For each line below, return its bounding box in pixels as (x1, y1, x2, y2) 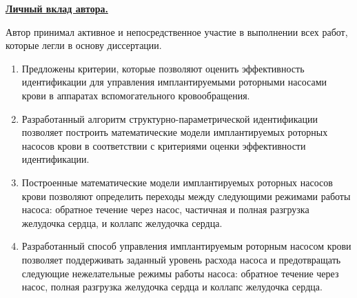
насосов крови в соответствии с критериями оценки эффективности (21, 138, 306, 152)
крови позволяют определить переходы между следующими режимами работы (21, 188, 351, 203)
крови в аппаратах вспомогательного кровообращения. (21, 88, 250, 102)
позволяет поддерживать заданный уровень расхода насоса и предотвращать (21, 252, 341, 266)
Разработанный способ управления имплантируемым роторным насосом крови (21, 239, 351, 253)
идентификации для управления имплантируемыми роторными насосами (21, 74, 327, 89)
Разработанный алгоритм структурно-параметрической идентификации (21, 111, 318, 126)
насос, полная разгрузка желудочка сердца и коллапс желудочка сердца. (21, 279, 323, 294)
